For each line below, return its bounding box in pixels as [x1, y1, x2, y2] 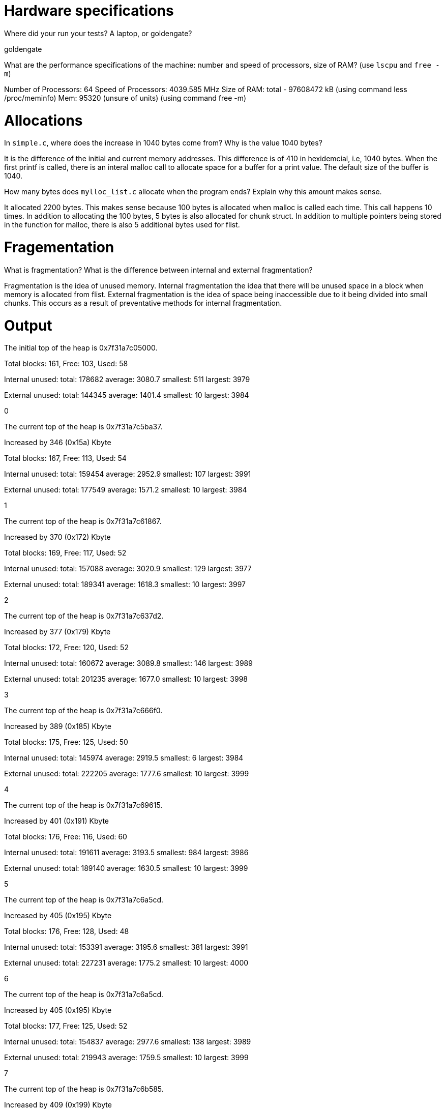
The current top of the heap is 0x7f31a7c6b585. [4, 1085, 164, 1094]
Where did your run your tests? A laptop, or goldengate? [4, 28, 192, 38]
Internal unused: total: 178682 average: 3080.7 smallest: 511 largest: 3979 [4, 375, 250, 384]
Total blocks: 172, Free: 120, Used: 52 [4, 643, 129, 652]
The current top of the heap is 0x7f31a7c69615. [4, 801, 163, 810]
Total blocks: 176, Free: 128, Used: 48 [4, 927, 129, 936]
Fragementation [4, 239, 114, 256]
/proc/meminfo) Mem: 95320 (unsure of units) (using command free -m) [4, 93, 247, 102]
